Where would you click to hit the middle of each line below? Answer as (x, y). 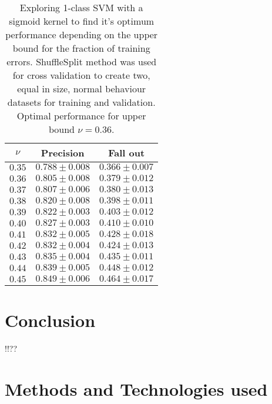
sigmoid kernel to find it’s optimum (82, 21)
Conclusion (50, 320)
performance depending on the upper (82, 34)
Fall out (127, 153)
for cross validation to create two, (81, 75)
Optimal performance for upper (81, 116)
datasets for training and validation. (81, 102)
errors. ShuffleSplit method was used (82, 61)
